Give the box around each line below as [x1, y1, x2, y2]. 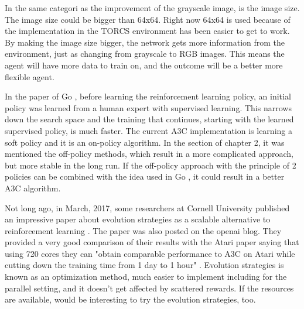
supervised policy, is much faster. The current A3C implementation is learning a [5, 124, 292, 136]
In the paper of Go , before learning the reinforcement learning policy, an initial [5, 90, 291, 102]
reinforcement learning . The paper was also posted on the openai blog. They [5, 224, 282, 236]
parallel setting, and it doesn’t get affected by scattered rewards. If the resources [5, 281, 294, 294]
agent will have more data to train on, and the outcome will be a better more [5, 59, 283, 71]
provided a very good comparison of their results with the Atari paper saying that [5, 236, 299, 248]
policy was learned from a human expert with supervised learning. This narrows [5, 101, 292, 114]
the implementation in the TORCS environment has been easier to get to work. [5, 25, 290, 37]
